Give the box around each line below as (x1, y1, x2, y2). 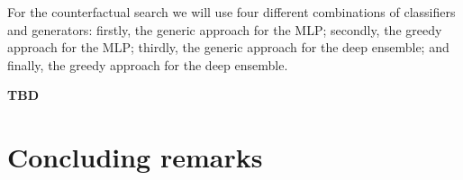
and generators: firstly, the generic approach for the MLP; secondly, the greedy (7, 20, 442, 39)
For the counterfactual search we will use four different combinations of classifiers (7, 3, 456, 21)
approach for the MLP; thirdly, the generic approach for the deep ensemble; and (7, 38, 449, 57)
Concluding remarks (7, 139, 263, 175)
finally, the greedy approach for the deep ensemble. (7, 55, 288, 74)
